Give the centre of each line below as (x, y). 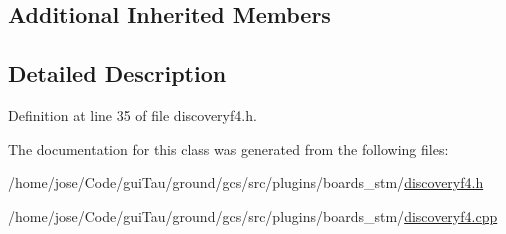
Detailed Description (117, 73)
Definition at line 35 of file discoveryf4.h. (132, 114)
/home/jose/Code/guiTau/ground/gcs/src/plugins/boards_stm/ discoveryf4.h (246, 182)
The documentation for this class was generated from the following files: (228, 148)
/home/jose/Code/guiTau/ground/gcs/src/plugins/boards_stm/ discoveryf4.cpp (253, 215)
